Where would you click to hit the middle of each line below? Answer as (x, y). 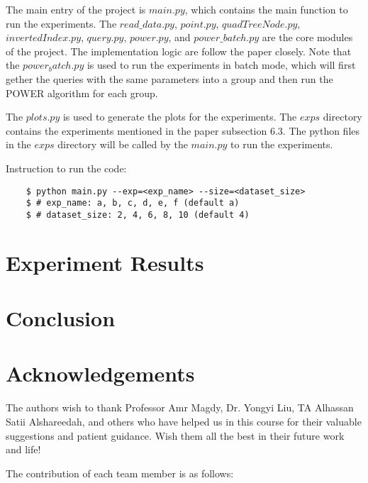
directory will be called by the (123, 144)
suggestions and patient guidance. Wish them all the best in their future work (175, 435)
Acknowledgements (100, 373)
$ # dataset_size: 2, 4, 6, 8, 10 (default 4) (138, 215)
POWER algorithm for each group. (82, 93)
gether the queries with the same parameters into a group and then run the (169, 78)
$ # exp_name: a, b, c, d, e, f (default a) (133, 203)
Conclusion (61, 318)
